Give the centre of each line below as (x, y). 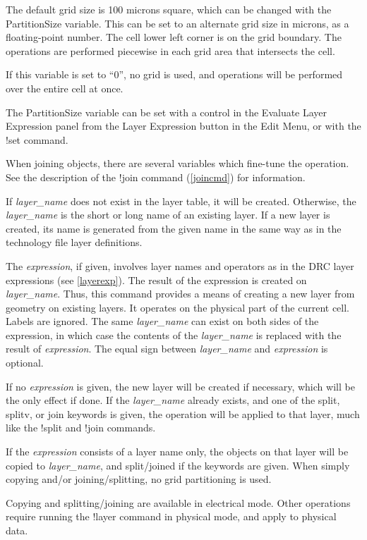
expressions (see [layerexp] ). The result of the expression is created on (156, 280)
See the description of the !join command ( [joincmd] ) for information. (156, 177)
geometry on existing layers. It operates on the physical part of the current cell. (178, 307)
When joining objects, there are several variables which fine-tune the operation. (178, 163)
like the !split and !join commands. (81, 428)
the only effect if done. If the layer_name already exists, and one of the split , (173, 400)
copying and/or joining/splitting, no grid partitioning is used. (139, 479)
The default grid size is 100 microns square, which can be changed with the (169, 9)
